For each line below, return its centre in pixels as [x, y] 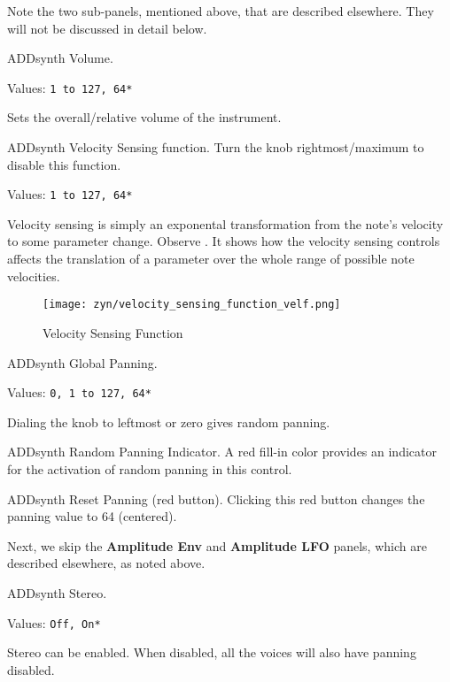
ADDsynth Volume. [60, 58]
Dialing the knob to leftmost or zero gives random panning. [169, 421]
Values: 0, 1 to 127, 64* [79, 392]
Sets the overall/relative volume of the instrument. [144, 117]
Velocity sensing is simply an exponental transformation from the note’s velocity [225, 223]
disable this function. [64, 164]
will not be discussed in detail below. [107, 28]
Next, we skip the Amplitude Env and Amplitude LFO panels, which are [217, 545]
